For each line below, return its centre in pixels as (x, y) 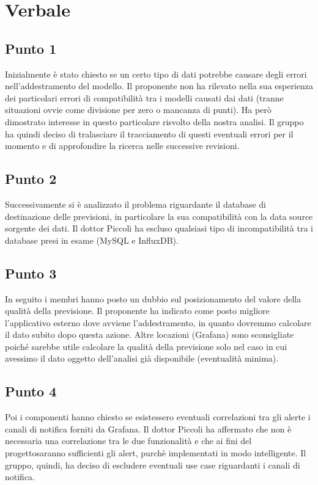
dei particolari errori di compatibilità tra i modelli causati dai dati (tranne (144, 97)
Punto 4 (31, 391)
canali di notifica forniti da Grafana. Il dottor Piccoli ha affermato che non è (148, 428)
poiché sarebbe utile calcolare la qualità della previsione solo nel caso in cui (146, 346)
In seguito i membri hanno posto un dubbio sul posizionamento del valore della (153, 298)
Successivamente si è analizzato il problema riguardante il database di (136, 204)
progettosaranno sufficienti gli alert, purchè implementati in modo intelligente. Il (156, 453)
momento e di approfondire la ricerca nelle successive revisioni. (122, 146)
